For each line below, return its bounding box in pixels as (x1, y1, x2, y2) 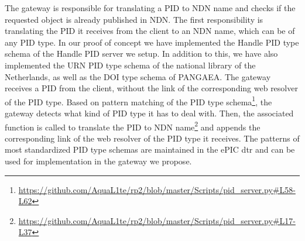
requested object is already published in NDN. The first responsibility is (5, 13, 263, 25)
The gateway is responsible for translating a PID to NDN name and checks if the (5, 2, 296, 13)
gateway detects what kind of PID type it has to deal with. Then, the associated (5, 107, 294, 119)
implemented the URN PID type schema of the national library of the (5, 58, 256, 71)
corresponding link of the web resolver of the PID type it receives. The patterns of (5, 132, 300, 144)
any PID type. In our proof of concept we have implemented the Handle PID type (5, 36, 299, 48)
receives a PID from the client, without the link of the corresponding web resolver (5, 82, 298, 94)
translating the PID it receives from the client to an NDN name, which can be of (5, 25, 295, 37)
